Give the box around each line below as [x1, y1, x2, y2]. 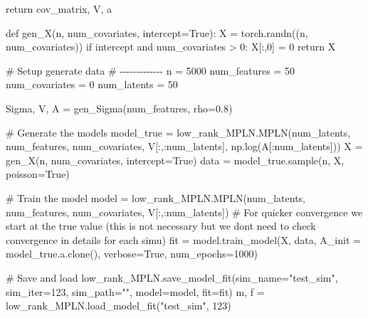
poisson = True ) [6, 166, 70, 181]
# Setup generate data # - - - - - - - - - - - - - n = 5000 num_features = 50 [6, 63, 295, 78]
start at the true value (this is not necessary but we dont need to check [6, 218, 316, 233]
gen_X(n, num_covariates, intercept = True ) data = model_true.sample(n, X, [6, 152, 345, 167]
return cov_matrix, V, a [6, 1, 112, 16]
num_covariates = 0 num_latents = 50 [6, 77, 178, 92]
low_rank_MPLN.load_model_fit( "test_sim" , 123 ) [6, 298, 231, 313]
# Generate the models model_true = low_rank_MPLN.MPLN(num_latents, [6, 124, 351, 139]
